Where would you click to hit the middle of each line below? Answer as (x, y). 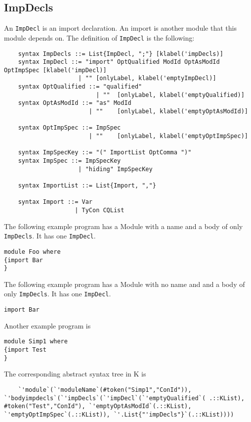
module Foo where (32, 252)
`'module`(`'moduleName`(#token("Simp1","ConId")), (105, 390)
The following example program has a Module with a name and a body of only (124, 226)
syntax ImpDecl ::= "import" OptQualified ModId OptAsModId (119, 62)
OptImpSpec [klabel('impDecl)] (55, 70)
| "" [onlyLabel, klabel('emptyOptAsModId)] (168, 112)
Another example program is (47, 325)
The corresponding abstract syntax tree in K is (75, 374)
